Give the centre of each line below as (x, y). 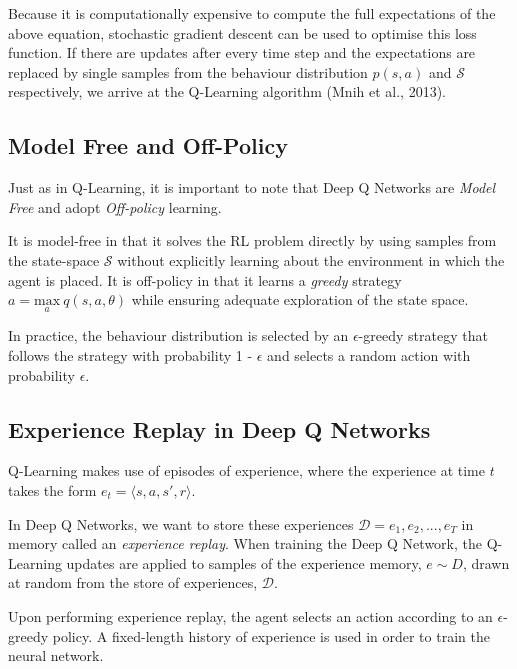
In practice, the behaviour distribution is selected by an (178, 335)
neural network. (56, 655)
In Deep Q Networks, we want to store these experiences (181, 523)
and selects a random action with (369, 354)
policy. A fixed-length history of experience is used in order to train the (271, 635)
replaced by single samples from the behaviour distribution (188, 71)
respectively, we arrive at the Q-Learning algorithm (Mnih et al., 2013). (227, 91)
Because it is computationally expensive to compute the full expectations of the (252, 13)
